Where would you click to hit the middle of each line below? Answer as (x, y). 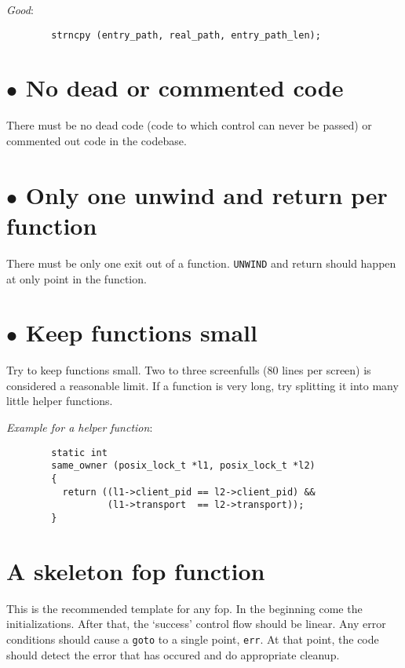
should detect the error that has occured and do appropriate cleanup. (173, 654)
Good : (20, 9)
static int (79, 453)
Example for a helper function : (80, 427)
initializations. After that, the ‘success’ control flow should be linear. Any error (196, 624)
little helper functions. (60, 401)
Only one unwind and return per (206, 194)
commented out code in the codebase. (97, 140)
